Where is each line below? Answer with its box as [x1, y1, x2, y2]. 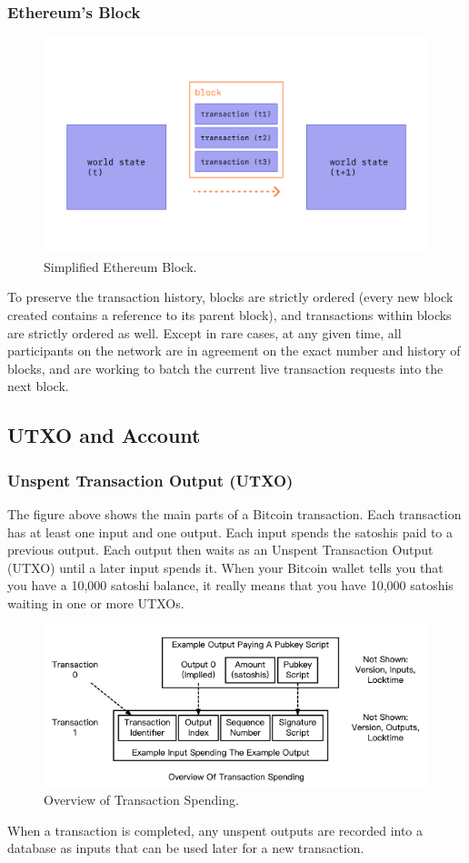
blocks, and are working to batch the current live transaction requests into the [7, 358, 444, 377]
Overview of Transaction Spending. [44, 790, 239, 809]
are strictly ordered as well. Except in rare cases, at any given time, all [7, 323, 402, 342]
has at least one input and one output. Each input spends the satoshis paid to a [7, 522, 453, 541]
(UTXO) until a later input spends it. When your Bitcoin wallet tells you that [7, 557, 444, 577]
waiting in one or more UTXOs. [7, 594, 185, 613]
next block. [7, 376, 69, 396]
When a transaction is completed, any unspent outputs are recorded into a [7, 820, 424, 839]
